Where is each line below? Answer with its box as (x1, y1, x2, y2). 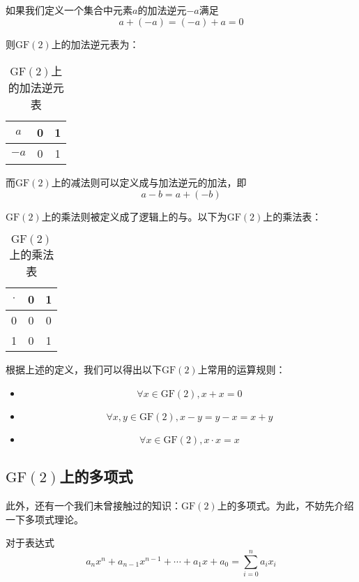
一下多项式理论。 (6, 512, 84, 526)
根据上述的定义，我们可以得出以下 (6, 362, 162, 377)
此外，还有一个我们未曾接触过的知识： (6, 498, 181, 513)
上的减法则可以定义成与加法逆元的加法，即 (51, 175, 247, 190)
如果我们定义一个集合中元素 (6, 3, 132, 17)
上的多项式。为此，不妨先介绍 (217, 498, 354, 513)
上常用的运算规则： (197, 362, 286, 377)
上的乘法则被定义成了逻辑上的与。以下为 (41, 209, 227, 223)
